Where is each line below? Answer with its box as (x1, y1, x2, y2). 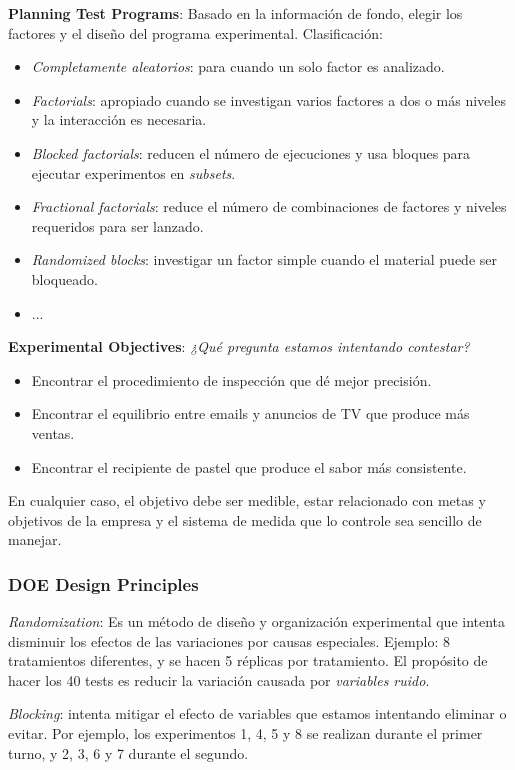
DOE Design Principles (8, 571, 199, 596)
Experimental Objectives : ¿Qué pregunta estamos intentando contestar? (8, 336, 470, 357)
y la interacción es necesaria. (31, 109, 207, 130)
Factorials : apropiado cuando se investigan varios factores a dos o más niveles (31, 89, 506, 110)
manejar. (8, 529, 62, 550)
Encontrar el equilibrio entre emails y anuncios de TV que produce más (31, 403, 470, 424)
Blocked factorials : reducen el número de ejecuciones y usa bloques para (31, 142, 471, 163)
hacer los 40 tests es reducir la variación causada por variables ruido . (8, 669, 430, 690)
